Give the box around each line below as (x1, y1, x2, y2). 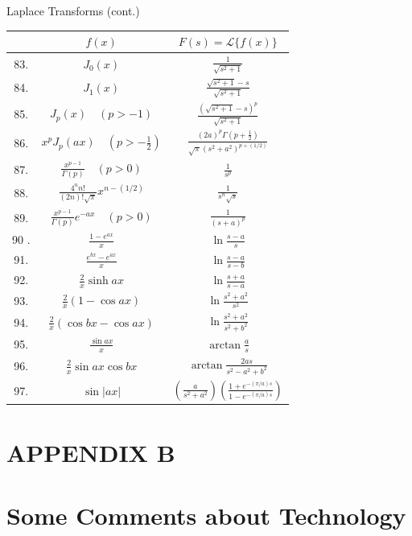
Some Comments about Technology (6, 499, 406, 532)
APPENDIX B (6, 435, 175, 468)
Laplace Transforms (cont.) (6, 2, 140, 19)
